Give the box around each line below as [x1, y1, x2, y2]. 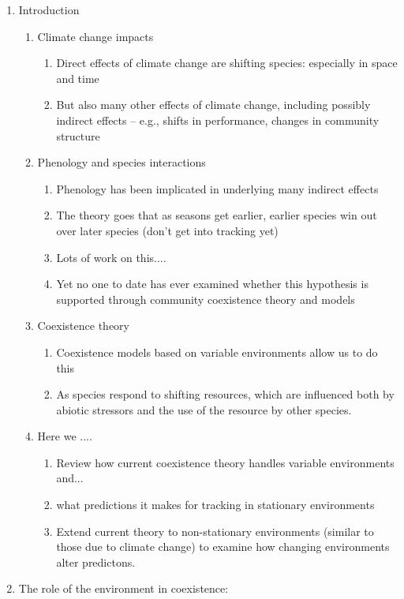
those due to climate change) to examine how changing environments [56, 538, 390, 555]
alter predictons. [56, 553, 136, 570]
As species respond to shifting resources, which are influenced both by [56, 386, 395, 402]
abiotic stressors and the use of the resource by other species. [56, 401, 352, 417]
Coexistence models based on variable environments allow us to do [56, 343, 378, 360]
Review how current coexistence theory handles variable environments [56, 454, 395, 470]
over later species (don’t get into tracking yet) [56, 222, 279, 238]
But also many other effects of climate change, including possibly [56, 96, 371, 113]
